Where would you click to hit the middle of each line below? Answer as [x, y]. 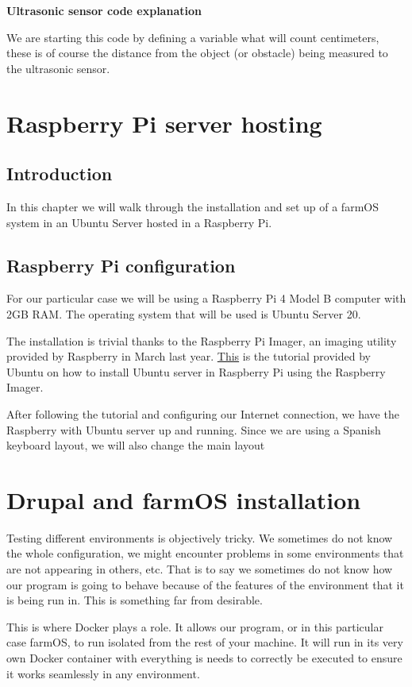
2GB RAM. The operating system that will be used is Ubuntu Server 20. [184, 313]
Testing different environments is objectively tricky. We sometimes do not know [200, 537]
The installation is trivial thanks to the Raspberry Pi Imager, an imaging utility [202, 340]
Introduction [60, 174]
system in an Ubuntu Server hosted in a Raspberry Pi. [139, 222]
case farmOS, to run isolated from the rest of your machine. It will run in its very [205, 642]
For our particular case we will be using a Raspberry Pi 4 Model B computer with [206, 298]
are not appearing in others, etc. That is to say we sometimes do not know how [200, 569]
